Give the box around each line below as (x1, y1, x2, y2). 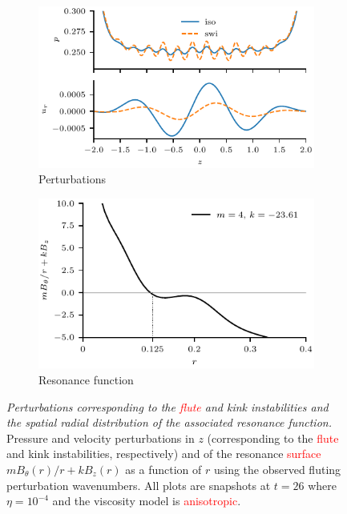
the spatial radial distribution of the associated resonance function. (6, 414, 332, 431)
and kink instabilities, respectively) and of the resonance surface (6, 445, 321, 462)
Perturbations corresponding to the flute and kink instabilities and (6, 398, 329, 415)
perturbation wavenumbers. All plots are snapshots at (6, 476, 271, 493)
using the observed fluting (213, 460, 341, 477)
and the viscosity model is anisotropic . (52, 492, 241, 509)
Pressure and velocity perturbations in (6, 429, 195, 446)
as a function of (125, 460, 202, 477)
